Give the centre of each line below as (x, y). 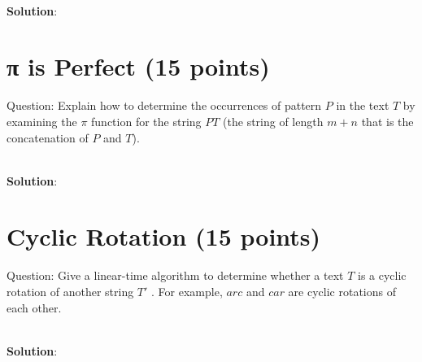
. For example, (187, 291)
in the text (363, 105)
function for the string (146, 121)
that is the (387, 121)
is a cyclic (382, 275)
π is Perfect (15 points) (138, 66)
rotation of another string (70, 291)
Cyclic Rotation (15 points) (164, 236)
